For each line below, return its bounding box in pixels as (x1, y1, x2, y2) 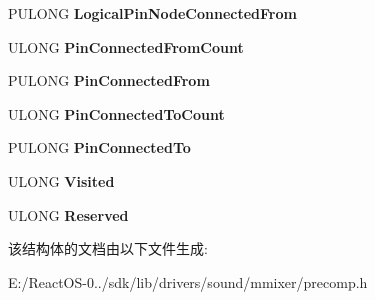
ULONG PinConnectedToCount (8, 103, 225, 124)
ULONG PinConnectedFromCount (8, 36, 244, 57)
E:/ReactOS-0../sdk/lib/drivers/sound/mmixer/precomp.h (8, 271, 368, 292)
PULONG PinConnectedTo (8, 137, 191, 158)
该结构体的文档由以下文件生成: (8, 238, 208, 259)
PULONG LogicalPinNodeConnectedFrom (8, 3, 297, 23)
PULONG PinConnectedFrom (8, 70, 210, 91)
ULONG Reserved (8, 204, 129, 225)
